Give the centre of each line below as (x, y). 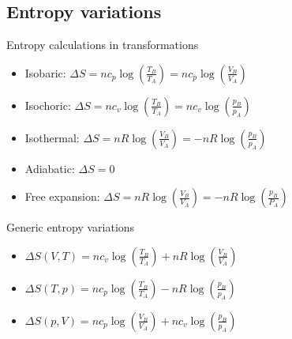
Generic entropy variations (71, 227)
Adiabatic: (50, 168)
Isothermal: (52, 137)
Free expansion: (62, 196)
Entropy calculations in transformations (103, 45)
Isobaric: (45, 72)
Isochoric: (48, 105)
